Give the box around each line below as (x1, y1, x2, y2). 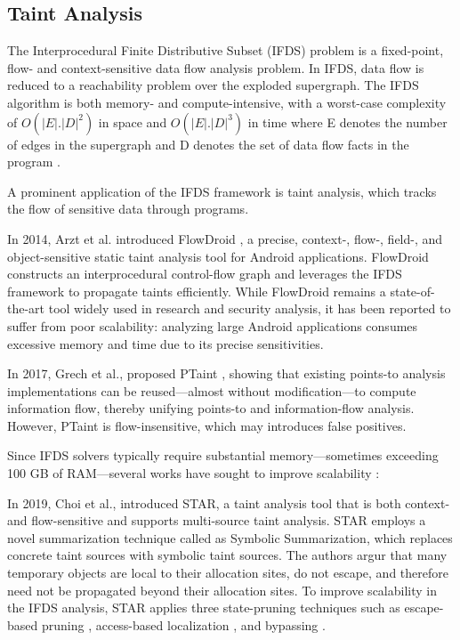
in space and (98, 112, 167, 131)
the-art (7, 299, 45, 318)
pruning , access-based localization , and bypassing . (41, 615, 326, 634)
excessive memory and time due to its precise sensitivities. (7, 334, 324, 352)
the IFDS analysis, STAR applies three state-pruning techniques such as (7, 598, 400, 617)
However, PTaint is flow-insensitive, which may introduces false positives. (7, 416, 407, 434)
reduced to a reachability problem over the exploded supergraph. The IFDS (7, 76, 419, 94)
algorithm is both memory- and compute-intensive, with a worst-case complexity (7, 93, 447, 111)
